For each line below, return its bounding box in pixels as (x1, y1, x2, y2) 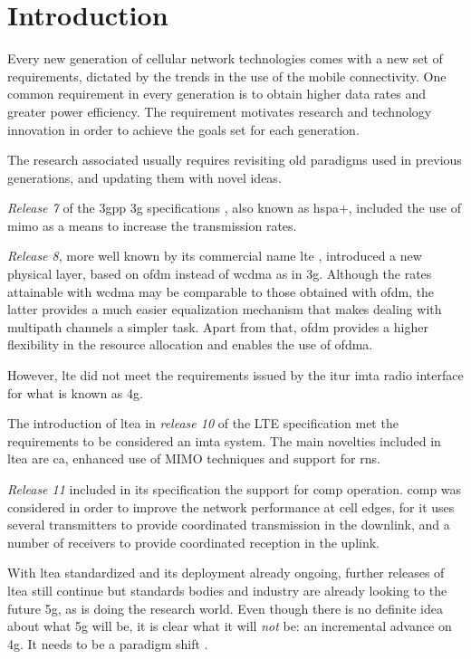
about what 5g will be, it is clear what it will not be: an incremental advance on (7, 616, 452, 635)
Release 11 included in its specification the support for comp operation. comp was (7, 480, 462, 498)
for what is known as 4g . (7, 383, 143, 402)
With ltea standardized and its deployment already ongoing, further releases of (7, 563, 445, 582)
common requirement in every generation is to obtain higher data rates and (7, 84, 426, 103)
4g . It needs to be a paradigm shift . (7, 634, 208, 653)
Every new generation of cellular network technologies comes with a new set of (7, 49, 443, 68)
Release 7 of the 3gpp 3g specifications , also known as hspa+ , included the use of (7, 198, 461, 217)
